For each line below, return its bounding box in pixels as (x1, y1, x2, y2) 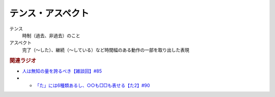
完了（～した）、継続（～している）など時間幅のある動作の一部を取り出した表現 (22, 46, 189, 53)
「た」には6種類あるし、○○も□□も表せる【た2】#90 (35, 82, 150, 88)
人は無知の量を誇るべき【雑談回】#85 (22, 68, 102, 74)
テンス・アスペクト (9, 8, 89, 19)
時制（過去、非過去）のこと (22, 32, 80, 38)
